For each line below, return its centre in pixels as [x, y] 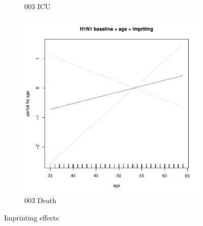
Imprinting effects [31, 217]
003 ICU [38, 6]
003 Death [40, 200]
